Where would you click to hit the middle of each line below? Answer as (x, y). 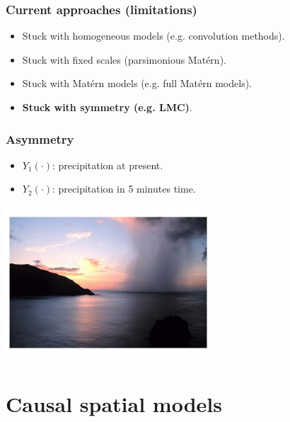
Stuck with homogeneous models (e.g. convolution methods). (153, 36)
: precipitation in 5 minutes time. (124, 189)
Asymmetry (40, 138)
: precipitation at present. (108, 165)
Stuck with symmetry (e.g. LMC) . (107, 107)
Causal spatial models (114, 403)
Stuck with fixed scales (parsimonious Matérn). (124, 59)
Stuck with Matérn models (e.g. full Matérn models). (137, 83)
